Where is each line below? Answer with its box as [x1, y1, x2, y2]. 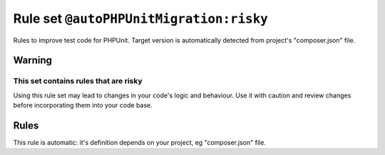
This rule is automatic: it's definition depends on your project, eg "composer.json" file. [13, 139, 267, 146]
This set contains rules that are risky [13, 76, 143, 86]
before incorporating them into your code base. [13, 101, 153, 109]
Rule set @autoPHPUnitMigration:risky [13, 11, 269, 26]
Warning [13, 54, 53, 67]
